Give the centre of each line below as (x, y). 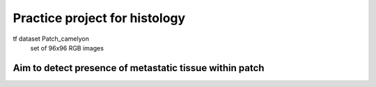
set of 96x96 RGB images (67, 48)
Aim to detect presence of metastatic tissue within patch (139, 68)
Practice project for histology (99, 18)
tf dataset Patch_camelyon (51, 39)
